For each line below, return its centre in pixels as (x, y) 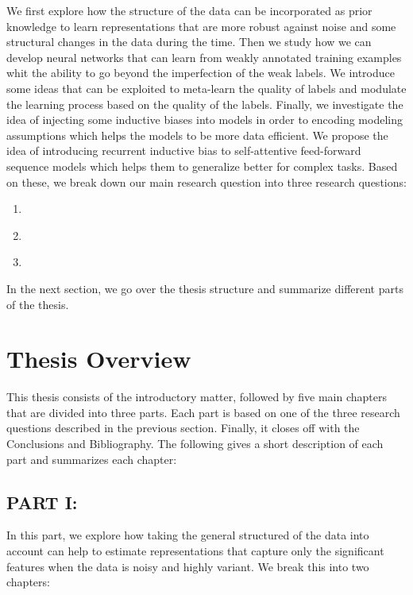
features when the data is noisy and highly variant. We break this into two (188, 566)
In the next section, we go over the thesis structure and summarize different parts (205, 288)
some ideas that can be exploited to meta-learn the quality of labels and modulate (206, 88)
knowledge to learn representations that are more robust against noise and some (201, 26)
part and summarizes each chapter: (92, 459)
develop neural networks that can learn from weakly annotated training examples (204, 57)
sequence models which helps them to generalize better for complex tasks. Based (202, 166)
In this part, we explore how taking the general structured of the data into (188, 535)
